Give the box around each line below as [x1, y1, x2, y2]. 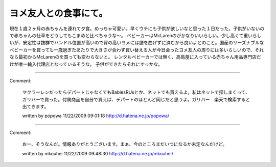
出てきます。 [22, 103, 49, 109]
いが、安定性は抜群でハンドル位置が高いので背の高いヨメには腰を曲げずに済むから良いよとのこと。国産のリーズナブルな [9, 40, 264, 46]
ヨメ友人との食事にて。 [9, 8, 108, 19]
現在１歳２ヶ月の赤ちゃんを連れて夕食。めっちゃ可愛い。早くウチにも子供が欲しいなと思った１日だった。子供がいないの [9, 25, 265, 32]
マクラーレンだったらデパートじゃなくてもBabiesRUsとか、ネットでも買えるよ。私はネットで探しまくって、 [22, 89, 250, 95]
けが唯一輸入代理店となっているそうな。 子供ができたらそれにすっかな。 [9, 61, 163, 67]
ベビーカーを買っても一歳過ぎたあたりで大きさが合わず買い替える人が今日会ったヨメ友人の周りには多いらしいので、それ [9, 46, 264, 53]
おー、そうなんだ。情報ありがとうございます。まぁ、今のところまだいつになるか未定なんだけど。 [22, 141, 227, 147]
